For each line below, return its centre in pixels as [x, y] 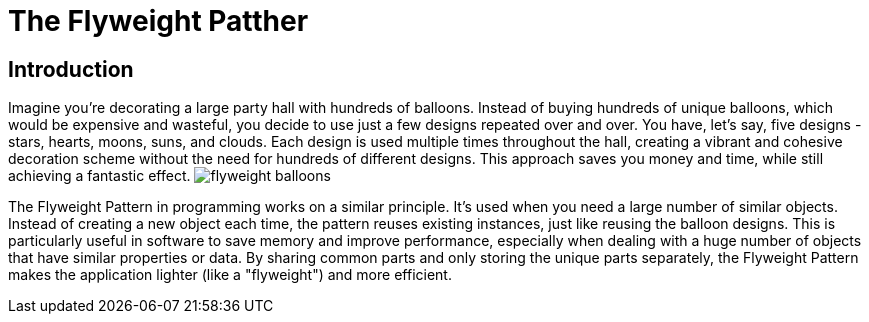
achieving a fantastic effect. [99, 176]
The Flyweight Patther [158, 21]
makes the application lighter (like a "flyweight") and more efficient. [230, 275]
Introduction [71, 69]
